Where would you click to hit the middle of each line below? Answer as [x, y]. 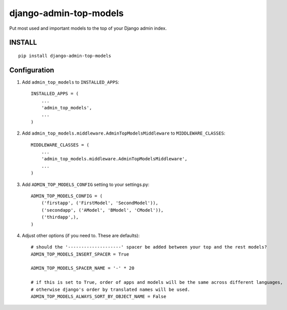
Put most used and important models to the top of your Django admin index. [88, 28]
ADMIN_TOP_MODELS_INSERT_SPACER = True [80, 254]
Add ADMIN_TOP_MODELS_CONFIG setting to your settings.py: [86, 184]
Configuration [32, 70]
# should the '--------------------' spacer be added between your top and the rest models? [149, 247]
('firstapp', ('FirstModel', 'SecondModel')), [100, 203]
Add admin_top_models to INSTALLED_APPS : [70, 82]
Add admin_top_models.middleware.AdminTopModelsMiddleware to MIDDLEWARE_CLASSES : [124, 133]
